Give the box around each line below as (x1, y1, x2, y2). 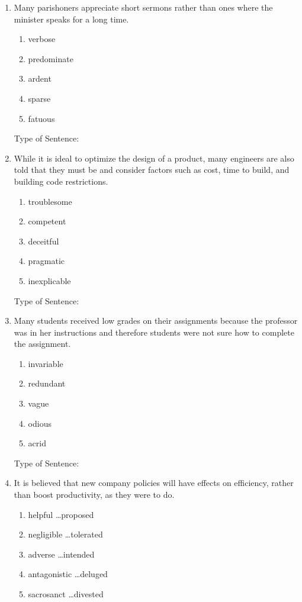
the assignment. (14, 337, 71, 350)
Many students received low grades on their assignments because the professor (14, 314, 298, 327)
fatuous (28, 112, 55, 124)
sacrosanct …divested (28, 588, 104, 600)
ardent (28, 72, 52, 85)
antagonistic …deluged (28, 568, 108, 580)
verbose (28, 33, 56, 45)
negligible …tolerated (28, 528, 103, 540)
